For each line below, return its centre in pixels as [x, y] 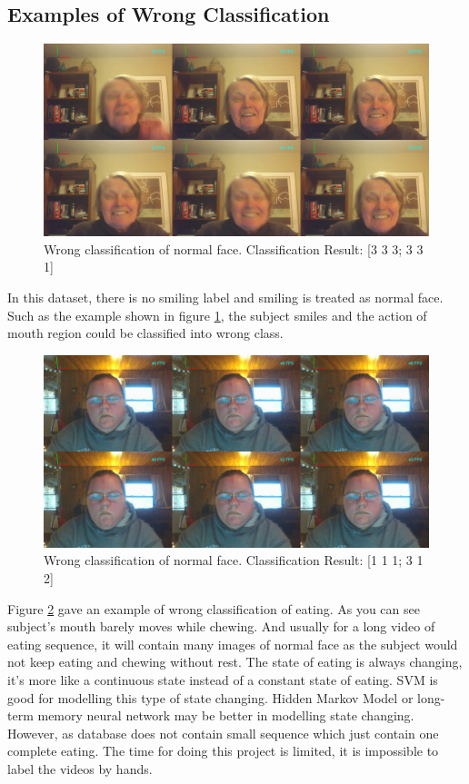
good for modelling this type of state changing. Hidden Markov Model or [210, 697]
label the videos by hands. [80, 768]
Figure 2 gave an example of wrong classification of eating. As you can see [214, 608]
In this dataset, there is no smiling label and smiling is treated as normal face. [225, 297]
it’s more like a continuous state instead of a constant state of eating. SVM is [223, 679]
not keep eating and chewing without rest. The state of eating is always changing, [235, 662]
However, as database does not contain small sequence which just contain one [223, 733]
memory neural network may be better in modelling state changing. [226, 715]
